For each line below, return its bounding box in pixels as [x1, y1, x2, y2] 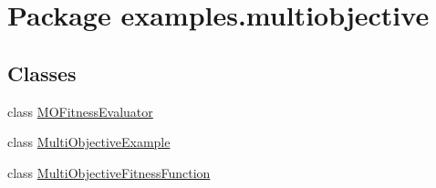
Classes [7, 58, 77, 87]
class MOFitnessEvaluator [7, 101, 153, 120]
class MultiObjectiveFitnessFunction [7, 162, 211, 182]
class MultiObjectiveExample [7, 132, 171, 151]
